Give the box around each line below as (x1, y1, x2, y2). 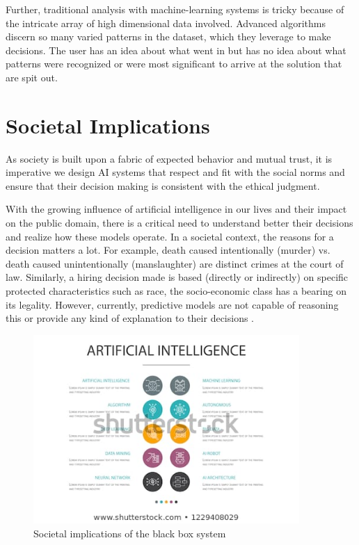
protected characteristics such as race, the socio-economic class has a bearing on (6, 284, 346, 298)
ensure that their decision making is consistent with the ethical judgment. (6, 178, 320, 193)
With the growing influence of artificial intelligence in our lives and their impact (6, 202, 347, 216)
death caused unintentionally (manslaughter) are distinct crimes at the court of (6, 256, 344, 270)
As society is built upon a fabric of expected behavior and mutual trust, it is (6, 151, 333, 165)
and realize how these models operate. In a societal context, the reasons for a (6, 229, 334, 243)
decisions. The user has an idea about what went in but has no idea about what (6, 42, 346, 57)
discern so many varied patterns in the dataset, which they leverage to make (6, 29, 331, 44)
